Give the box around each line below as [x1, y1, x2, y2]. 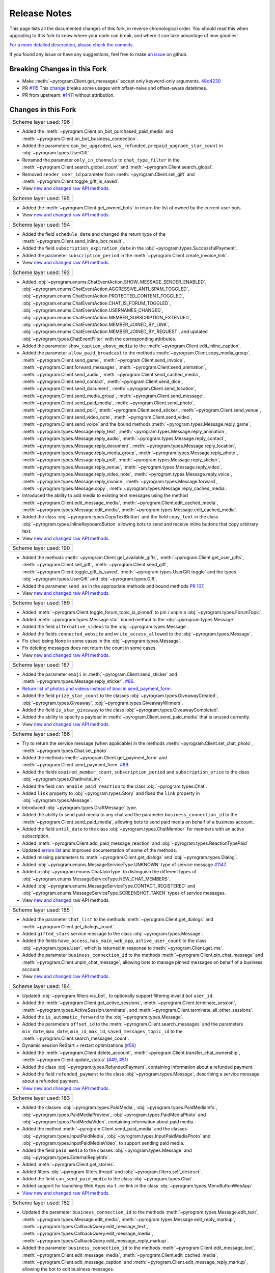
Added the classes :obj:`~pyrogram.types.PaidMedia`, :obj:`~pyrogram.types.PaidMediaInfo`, [22, 1104, 217, 1111]
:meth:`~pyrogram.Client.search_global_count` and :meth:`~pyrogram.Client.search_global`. [22, 164, 214, 170]
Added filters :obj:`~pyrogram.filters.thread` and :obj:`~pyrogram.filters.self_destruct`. [22, 1169, 202, 1175]
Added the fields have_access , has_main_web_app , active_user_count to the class [22, 937, 207, 944]
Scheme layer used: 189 [12, 599, 70, 606]
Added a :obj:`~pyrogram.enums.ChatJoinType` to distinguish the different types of [22, 869, 197, 875]
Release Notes [9, 8, 72, 19]
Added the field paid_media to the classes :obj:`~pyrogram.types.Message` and [22, 1147, 192, 1153]
